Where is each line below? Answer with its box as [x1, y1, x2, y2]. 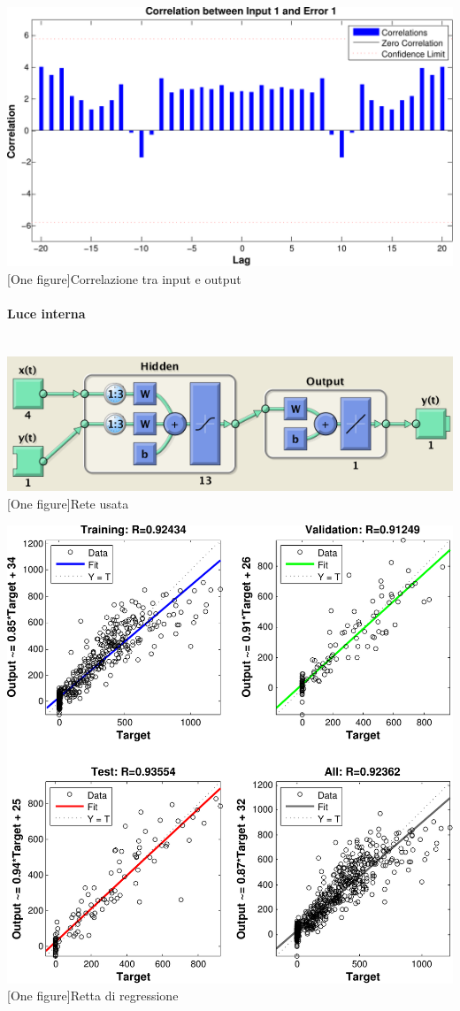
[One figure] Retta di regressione [7, 986, 179, 1005]
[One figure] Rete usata [7, 494, 129, 512]
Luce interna [7, 304, 86, 323]
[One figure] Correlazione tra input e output [7, 269, 241, 287]
